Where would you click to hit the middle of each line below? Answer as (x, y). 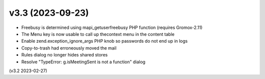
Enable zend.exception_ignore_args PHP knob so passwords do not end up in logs (105, 41)
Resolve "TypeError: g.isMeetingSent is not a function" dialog (83, 62)
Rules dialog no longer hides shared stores (65, 55)
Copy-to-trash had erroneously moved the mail (69, 48)
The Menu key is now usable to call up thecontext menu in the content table (98, 34)
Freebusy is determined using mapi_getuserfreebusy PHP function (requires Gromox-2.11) (112, 27)
